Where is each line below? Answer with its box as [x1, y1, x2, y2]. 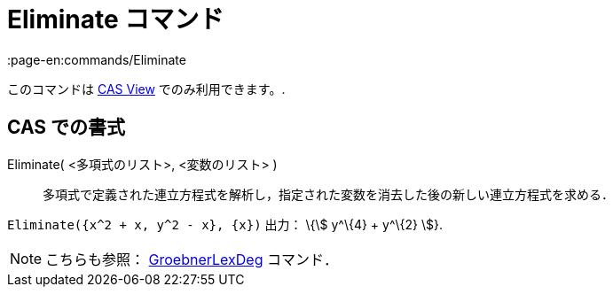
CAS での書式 [7, 116, 126, 139]
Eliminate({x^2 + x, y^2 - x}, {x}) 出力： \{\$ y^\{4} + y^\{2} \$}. [7, 216, 444, 232]
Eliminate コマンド [7, 4, 224, 35]
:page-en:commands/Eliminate [7, 51, 186, 67]
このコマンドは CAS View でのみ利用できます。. [7, 81, 286, 97]
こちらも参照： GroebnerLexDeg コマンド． [45, 250, 338, 268]
